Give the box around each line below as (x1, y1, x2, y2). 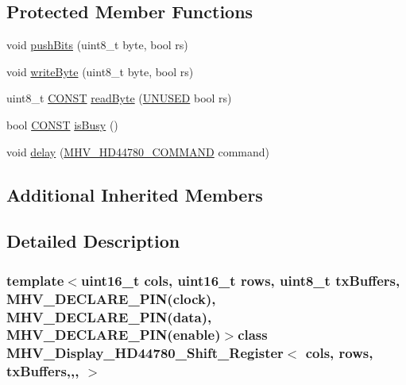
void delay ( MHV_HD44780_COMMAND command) (6, 143, 269, 160)
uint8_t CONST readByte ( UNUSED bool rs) (6, 90, 232, 106)
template (6, 270, 64, 290)
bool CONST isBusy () (6, 116, 118, 133)
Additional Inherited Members (6, 182, 263, 206)
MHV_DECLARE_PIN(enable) (6, 325, 221, 345)
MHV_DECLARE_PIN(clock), (6, 288, 216, 308)
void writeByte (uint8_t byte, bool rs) (6, 63, 194, 79)
